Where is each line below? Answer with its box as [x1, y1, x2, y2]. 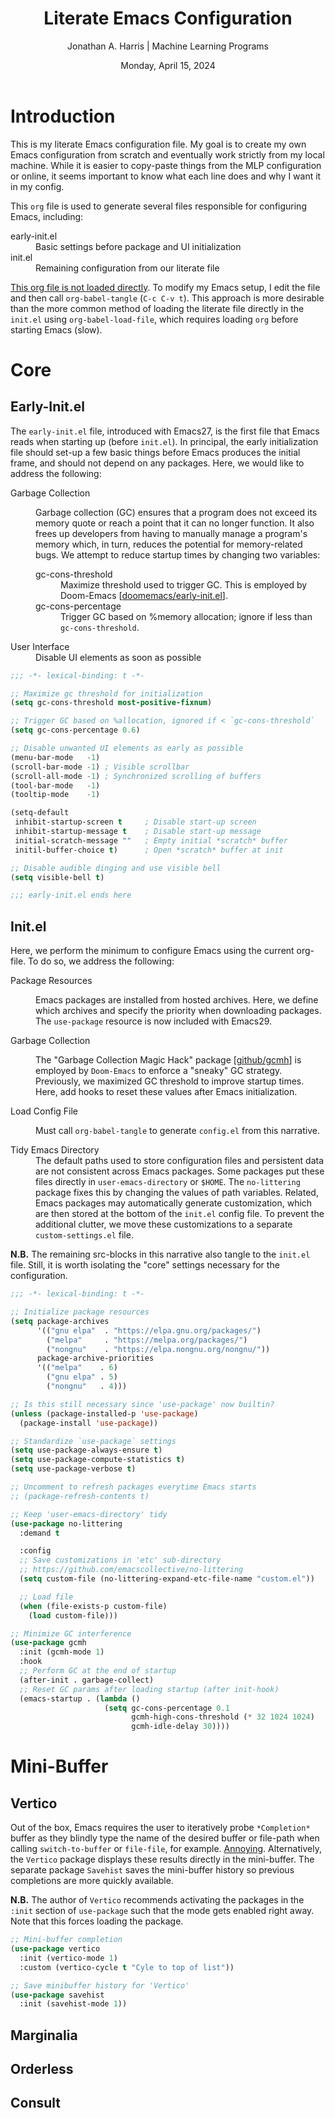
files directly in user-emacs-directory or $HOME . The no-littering [35, 1176, 301, 1188]
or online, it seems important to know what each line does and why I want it [10, 170, 322, 182]
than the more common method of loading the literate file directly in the [10, 302, 305, 314]
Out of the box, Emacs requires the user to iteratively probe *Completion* [10, 1822, 311, 1834]
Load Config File [10, 1105, 79, 1117]
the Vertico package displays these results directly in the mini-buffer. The [10, 1853, 315, 1866]
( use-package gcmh [10, 1638, 87, 1648]
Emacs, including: [10, 210, 84, 222]
